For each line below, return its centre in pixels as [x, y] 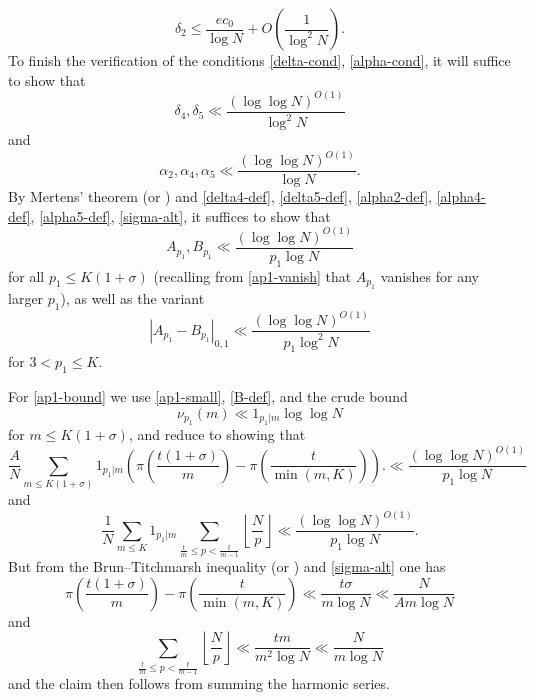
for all [26, 275]
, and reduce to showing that [217, 434]
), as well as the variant [132, 298]
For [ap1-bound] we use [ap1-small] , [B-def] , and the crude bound [208, 396]
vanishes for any [429, 275]
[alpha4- [461, 196]
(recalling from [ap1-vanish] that [252, 275]
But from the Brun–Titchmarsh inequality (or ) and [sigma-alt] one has [227, 566]
